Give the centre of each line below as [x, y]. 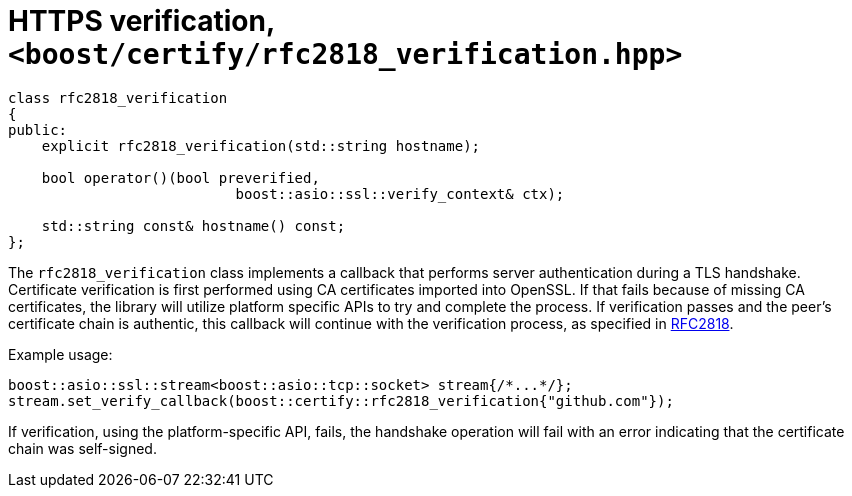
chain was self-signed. [82, 448]
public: [38, 129]
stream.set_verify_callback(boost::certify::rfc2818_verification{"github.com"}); [341, 400]
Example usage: [60, 354]
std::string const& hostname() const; [193, 225]
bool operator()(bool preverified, [180, 177]
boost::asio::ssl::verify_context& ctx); [400, 193]
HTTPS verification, [141, 21]
